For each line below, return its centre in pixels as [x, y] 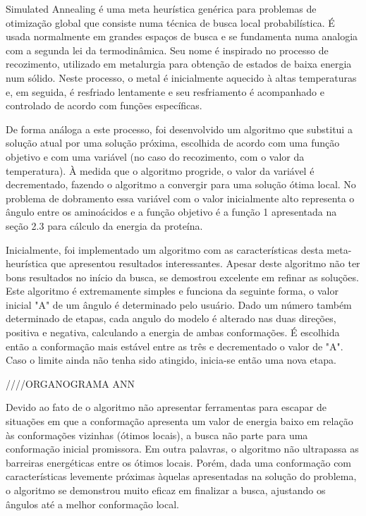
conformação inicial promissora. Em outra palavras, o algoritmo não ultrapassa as [182, 449]
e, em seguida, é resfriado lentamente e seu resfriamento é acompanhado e [165, 91]
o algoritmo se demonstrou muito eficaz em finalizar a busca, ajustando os [166, 490]
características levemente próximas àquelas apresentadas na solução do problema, [181, 476]
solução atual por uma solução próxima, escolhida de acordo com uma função [173, 143]
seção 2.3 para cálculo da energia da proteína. [104, 225]
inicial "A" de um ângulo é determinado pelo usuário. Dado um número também [179, 304]
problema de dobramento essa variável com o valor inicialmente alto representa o [180, 198]
